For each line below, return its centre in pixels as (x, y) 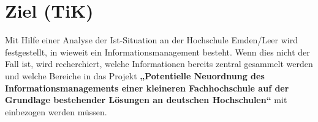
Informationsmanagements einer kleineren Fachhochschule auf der (147, 88)
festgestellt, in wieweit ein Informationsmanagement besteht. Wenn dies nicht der (157, 52)
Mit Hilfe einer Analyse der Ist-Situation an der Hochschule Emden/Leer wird (151, 40)
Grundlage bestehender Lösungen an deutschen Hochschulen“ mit (146, 100)
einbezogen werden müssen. (56, 111)
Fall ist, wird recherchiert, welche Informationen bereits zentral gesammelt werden (159, 64)
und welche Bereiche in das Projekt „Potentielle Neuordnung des (135, 75)
